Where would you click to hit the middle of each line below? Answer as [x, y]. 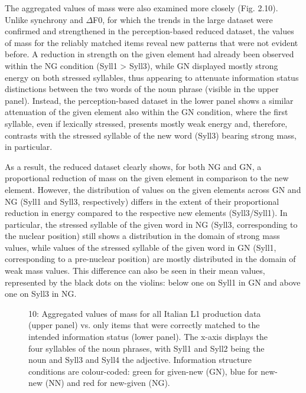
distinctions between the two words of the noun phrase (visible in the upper [142, 89]
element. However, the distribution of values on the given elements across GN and [153, 189]
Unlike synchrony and [44, 19]
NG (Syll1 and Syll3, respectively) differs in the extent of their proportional [142, 201]
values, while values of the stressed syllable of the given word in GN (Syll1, [141, 247]
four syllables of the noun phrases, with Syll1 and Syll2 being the [147, 348]
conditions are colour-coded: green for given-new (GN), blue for [143, 371]
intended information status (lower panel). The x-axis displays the [148, 337]
